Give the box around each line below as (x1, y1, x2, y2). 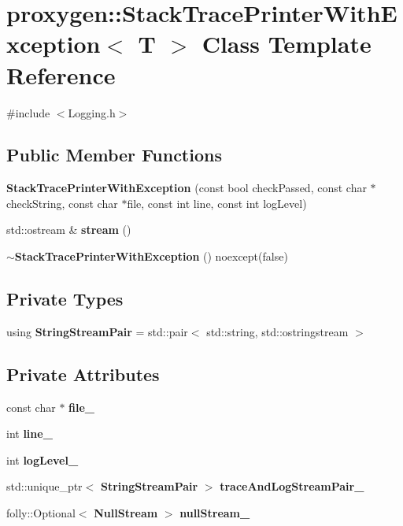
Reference (6, 58, 116, 91)
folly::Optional (6, 505, 76, 521)
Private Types (6, 287, 124, 311)
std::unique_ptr (6, 478, 83, 495)
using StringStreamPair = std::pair (6, 323, 188, 339)
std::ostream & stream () (6, 221, 131, 238)
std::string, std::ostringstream (206, 323, 349, 339)
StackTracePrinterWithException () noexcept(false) (14, 248, 288, 265)
